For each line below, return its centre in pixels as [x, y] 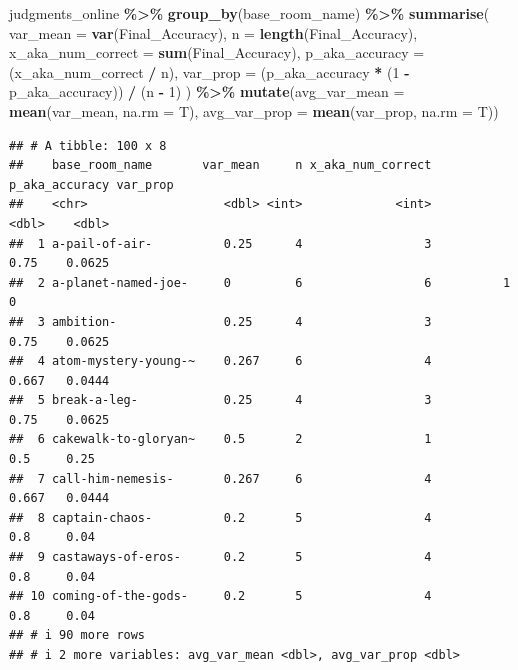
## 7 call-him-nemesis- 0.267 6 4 [220, 478]
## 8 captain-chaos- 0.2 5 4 [220, 517]
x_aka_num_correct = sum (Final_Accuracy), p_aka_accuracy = [217, 52]
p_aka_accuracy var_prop [91, 184]
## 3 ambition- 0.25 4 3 [220, 321]
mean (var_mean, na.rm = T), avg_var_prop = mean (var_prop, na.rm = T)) [254, 110]
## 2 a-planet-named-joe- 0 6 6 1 [260, 282]
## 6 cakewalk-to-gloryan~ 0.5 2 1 [220, 439]
